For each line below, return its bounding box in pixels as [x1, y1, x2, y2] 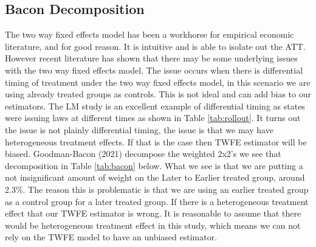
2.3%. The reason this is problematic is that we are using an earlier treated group [5, 183, 309, 195]
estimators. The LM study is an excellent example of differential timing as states [5, 99, 305, 112]
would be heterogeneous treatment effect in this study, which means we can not [5, 218, 301, 231]
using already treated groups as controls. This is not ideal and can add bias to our [5, 88, 311, 100]
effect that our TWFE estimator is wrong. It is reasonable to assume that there [5, 207, 301, 220]
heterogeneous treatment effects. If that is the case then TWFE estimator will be [5, 135, 307, 148]
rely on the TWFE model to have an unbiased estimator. [5, 231, 218, 243]
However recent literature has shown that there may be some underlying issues [5, 52, 298, 64]
